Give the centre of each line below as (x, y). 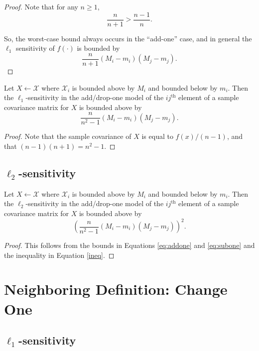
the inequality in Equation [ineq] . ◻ (59, 255)
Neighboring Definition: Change (116, 289)
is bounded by (98, 48)
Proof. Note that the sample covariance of (68, 136)
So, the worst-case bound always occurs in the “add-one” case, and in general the (128, 38)
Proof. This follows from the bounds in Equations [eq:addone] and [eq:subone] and (129, 245)
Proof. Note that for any (41, 6)
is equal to (157, 136)
